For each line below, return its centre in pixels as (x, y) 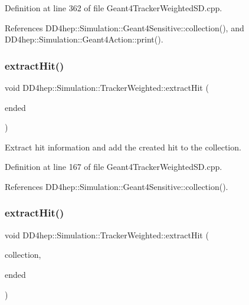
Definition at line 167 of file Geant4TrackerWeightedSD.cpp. (114, 167)
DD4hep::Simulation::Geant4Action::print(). (84, 39)
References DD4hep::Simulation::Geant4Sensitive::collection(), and (125, 27)
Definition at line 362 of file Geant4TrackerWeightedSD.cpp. (114, 8)
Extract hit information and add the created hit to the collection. (123, 147)
